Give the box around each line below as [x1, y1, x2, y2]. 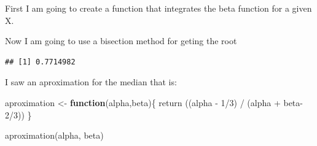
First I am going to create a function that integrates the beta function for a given [5, 2, 312, 14]
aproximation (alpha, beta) [5, 129, 104, 142]
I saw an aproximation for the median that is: [5, 75, 177, 88]
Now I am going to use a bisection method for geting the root [5, 34, 237, 47]
